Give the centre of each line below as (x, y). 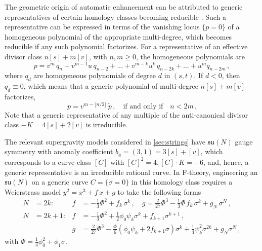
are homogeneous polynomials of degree (95, 75)
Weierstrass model (33, 191)
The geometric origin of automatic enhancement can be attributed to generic (124, 7)
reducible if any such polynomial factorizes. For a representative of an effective (126, 46)
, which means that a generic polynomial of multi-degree (111, 86)
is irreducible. (107, 124)
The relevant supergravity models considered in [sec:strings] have (105, 141)
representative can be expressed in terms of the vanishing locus (102, 27)
